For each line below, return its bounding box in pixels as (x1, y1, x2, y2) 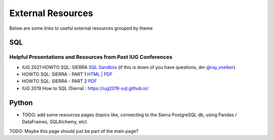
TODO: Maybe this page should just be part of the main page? (9, 128, 139, 134)
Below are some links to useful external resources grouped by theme (9, 25, 153, 31)
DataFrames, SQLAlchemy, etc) (22, 119, 87, 125)
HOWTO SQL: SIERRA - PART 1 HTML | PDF (22, 71, 113, 78)
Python (9, 98, 33, 107)
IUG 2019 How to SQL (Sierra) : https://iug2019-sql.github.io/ (22, 85, 149, 91)
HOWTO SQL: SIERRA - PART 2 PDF (22, 78, 97, 84)
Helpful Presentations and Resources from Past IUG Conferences (9, 53, 173, 60)
